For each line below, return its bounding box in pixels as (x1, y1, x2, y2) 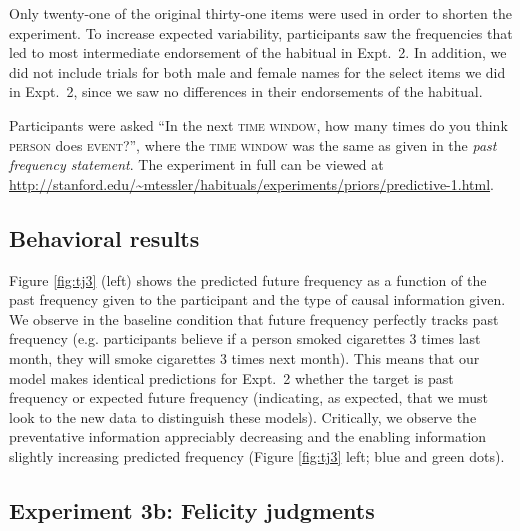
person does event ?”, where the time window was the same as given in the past (9, 134, 497, 155)
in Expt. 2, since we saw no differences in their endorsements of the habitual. (9, 81, 483, 102)
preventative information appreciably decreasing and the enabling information (9, 426, 487, 447)
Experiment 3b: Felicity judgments (9, 494, 375, 525)
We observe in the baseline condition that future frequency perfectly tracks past (9, 308, 499, 329)
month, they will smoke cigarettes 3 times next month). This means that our (9, 347, 480, 368)
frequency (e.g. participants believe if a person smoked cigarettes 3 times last (9, 328, 481, 349)
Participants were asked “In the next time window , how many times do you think (9, 114, 508, 135)
